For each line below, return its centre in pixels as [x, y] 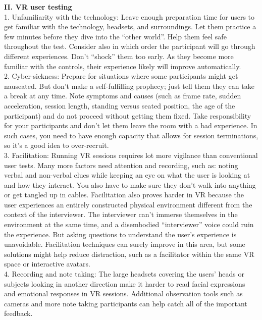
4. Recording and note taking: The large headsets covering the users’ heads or [124, 274]
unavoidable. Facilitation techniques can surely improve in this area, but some [125, 244]
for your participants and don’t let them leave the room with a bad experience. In [131, 125]
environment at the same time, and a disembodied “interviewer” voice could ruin [129, 224]
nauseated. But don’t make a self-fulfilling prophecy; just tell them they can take [129, 86]
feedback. [18, 313]
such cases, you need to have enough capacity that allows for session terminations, [131, 135]
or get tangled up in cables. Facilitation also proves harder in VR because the [124, 195]
